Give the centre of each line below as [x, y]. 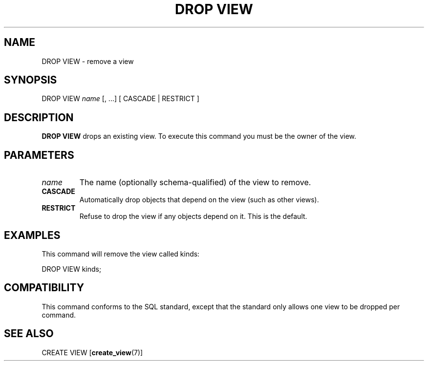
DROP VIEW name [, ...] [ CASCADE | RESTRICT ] [120, 99]
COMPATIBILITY [44, 288]
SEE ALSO [29, 334]
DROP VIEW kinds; [72, 269]
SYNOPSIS [31, 80]
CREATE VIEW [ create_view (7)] [92, 352]
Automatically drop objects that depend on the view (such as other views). [199, 200]
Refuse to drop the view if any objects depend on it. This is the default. [193, 216]
